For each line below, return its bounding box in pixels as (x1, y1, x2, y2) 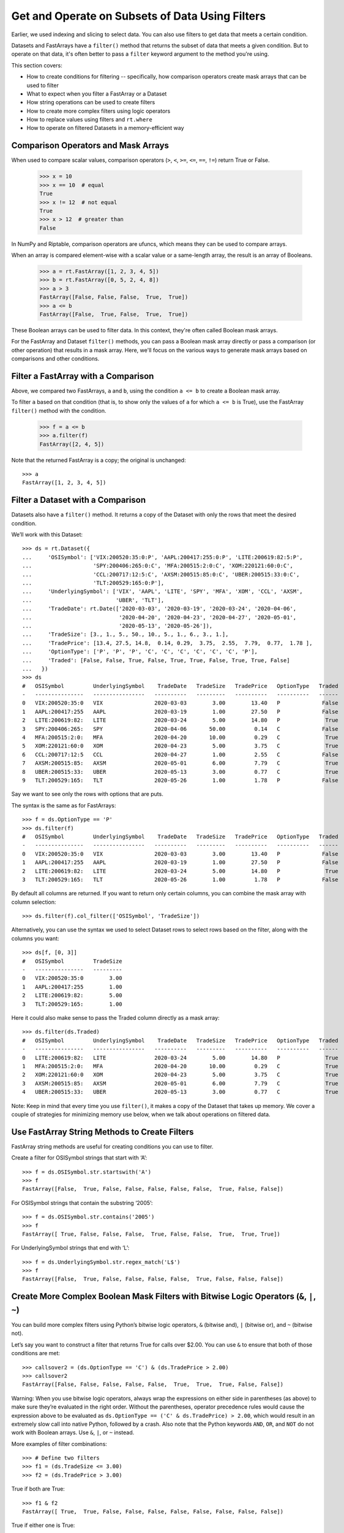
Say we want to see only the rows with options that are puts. (11, 790, 163, 798)
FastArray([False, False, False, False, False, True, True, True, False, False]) (22, 1381, 284, 1388)
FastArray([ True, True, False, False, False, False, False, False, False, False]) (22, 1508, 284, 1515)
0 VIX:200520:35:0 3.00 (22, 975, 122, 982)
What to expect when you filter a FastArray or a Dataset (26, 90, 167, 97)
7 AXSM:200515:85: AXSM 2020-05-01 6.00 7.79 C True (22, 760, 339, 766)
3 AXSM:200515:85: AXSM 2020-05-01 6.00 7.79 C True (22, 1080, 339, 1087)
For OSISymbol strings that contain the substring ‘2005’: (11, 1199, 153, 1206)
